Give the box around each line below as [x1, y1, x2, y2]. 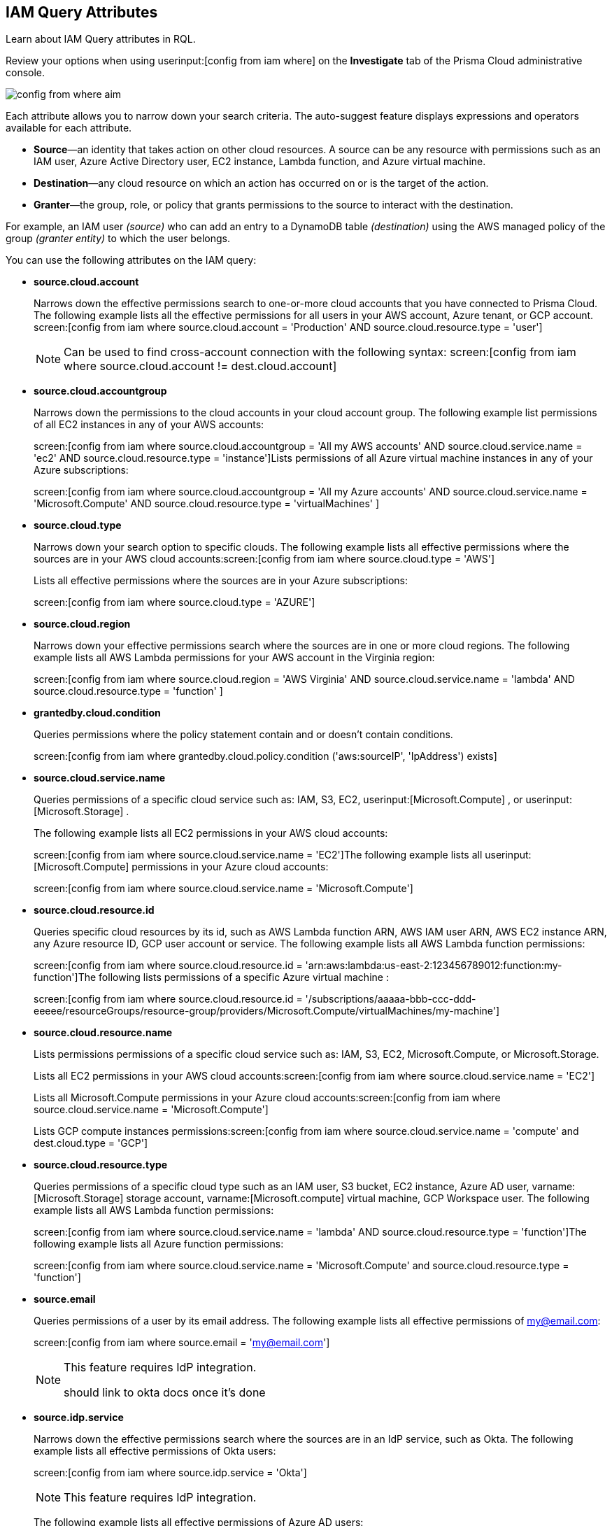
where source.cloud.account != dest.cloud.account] [64, 359, 337, 374]
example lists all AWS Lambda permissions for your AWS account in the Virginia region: [34, 651, 435, 664]
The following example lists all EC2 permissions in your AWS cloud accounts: [34, 827, 388, 840]
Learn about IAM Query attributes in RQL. [6, 33, 196, 45]
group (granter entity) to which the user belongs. [6, 232, 231, 245]
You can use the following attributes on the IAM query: [6, 254, 257, 267]
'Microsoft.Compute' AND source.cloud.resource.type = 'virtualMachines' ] [34, 497, 380, 510]
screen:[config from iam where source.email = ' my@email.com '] [34, 1336, 330, 1349]
